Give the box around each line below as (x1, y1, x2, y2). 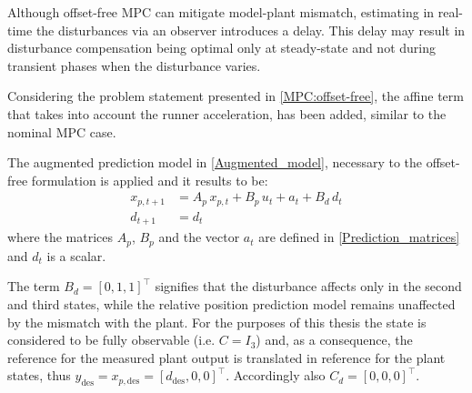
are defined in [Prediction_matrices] (258, 227, 460, 247)
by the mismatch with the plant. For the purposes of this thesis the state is (7, 312, 427, 331)
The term (7, 277, 60, 296)
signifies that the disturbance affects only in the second (155, 277, 462, 296)
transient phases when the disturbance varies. (7, 55, 261, 75)
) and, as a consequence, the (256, 330, 413, 349)
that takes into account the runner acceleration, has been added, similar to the (7, 104, 447, 123)
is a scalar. (46, 246, 106, 265)
